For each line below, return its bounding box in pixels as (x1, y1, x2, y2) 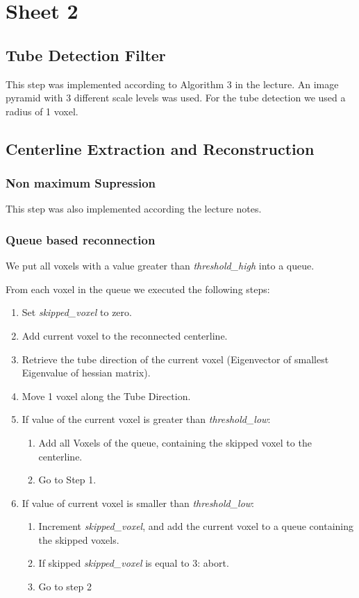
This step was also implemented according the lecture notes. (6, 201, 262, 216)
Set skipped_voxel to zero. (22, 305, 132, 319)
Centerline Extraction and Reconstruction (6, 138, 315, 159)
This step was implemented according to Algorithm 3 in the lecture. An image (6, 76, 339, 91)
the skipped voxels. (38, 532, 119, 547)
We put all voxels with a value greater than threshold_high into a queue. (6, 258, 315, 273)
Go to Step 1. (38, 472, 97, 487)
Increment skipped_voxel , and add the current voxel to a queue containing (38, 519, 354, 533)
